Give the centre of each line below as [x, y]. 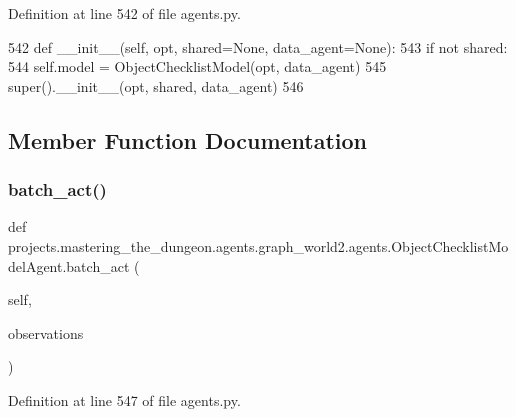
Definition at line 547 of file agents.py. [124, 399]
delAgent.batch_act [69, 265]
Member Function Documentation [188, 139]
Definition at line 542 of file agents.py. [124, 13]
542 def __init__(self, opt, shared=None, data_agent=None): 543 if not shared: [258, 46]
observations [46, 332]
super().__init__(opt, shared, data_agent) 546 [156, 85]
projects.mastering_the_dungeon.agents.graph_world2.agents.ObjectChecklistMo [258, 245]
